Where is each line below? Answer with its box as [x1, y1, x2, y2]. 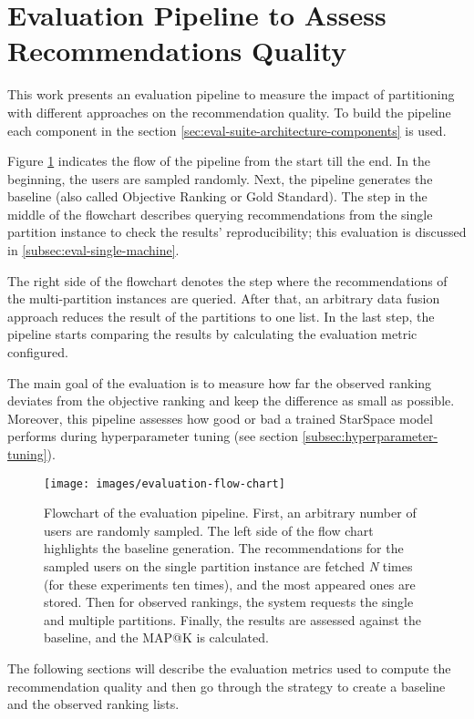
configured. [7, 343, 68, 362]
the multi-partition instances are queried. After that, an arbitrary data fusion [7, 289, 440, 308]
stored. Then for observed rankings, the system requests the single [44, 592, 414, 611]
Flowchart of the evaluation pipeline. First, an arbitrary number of [44, 503, 417, 522]
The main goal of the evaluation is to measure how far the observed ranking [7, 373, 432, 392]
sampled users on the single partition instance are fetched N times [44, 557, 413, 576]
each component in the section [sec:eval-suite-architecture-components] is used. [7, 120, 447, 139]
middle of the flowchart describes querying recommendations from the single [7, 204, 433, 223]
